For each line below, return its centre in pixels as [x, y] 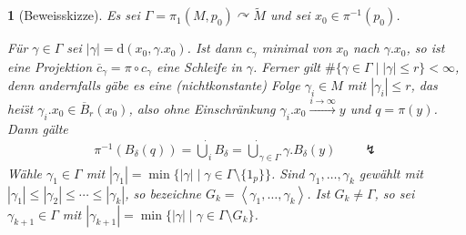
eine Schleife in [199, 66]
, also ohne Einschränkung [202, 108]
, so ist [425, 48]
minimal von [297, 48]
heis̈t [20, 108]
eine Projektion [50, 66]
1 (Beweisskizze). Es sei [74, 15]
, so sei [395, 193]
